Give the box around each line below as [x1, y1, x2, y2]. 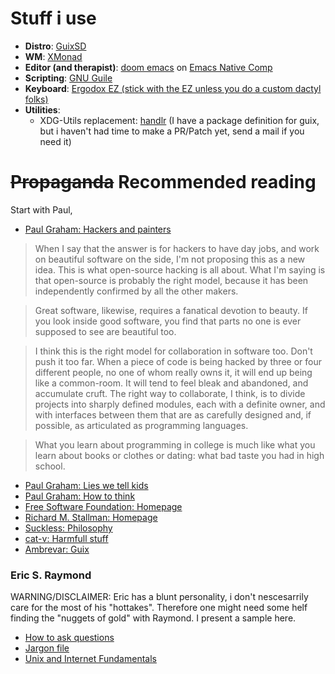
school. [34, 460, 66, 472]
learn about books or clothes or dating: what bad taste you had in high [34, 449, 325, 461]
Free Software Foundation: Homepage [24, 500, 183, 512]
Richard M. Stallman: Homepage [24, 511, 158, 523]
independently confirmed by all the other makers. [34, 285, 239, 297]
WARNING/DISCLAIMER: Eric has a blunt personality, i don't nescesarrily [10, 591, 309, 603]
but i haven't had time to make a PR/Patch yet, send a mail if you [39, 125, 305, 137]
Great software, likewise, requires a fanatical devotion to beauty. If [34, 304, 308, 316]
